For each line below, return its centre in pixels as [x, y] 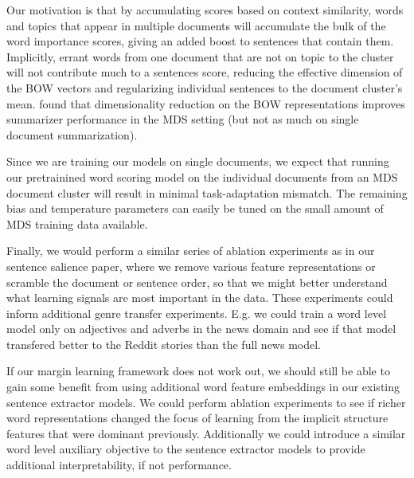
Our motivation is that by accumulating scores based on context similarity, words [205, 10]
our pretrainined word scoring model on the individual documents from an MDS [202, 176]
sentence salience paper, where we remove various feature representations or [191, 266]
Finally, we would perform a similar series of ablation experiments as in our [191, 251]
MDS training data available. [77, 223]
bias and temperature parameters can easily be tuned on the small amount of [195, 208]
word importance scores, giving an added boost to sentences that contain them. [200, 41]
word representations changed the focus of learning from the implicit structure [197, 418]
